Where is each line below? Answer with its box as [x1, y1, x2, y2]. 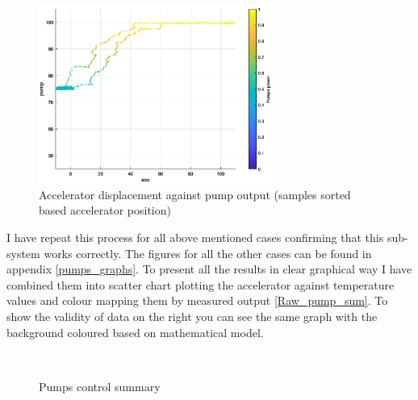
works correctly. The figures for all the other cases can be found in [44, 244, 372, 261]
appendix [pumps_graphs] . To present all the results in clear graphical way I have [6, 260, 412, 277]
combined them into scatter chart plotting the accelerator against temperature [6, 276, 395, 293]
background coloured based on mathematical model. [6, 323, 264, 340]
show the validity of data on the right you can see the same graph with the [6, 307, 378, 324]
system [6, 244, 40, 261]
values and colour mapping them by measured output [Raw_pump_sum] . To [6, 292, 388, 309]
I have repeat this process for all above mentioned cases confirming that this [6, 228, 384, 245]
